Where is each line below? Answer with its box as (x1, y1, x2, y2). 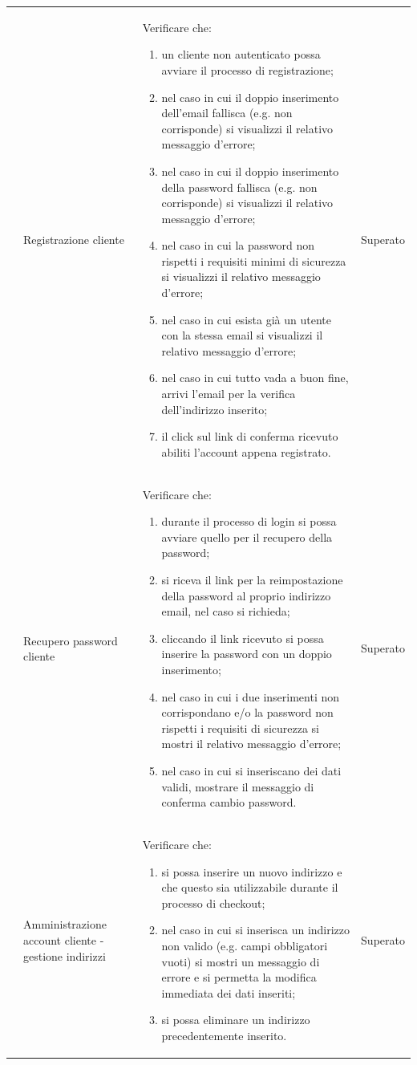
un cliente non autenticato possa (161, 46, 321, 63)
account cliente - (23, 931, 104, 948)
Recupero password (23, 632, 118, 648)
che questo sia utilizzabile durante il (161, 879, 338, 896)
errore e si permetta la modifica (161, 969, 317, 986)
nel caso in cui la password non (161, 237, 314, 254)
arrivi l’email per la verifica (161, 385, 296, 402)
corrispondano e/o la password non (161, 704, 334, 721)
